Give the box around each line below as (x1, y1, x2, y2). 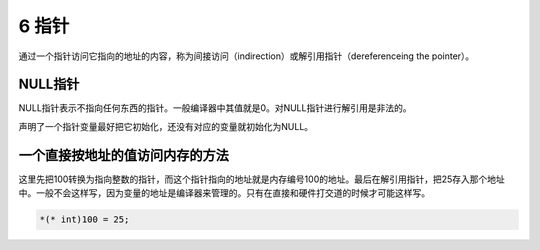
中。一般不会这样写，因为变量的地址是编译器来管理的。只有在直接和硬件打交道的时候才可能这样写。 (18, 187, 430, 199)
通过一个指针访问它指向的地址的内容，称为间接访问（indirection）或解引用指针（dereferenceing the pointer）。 (18, 50, 475, 62)
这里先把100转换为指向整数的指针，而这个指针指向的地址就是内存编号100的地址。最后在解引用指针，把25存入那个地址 (18, 173, 505, 185)
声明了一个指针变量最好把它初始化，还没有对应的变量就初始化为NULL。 (18, 120, 314, 132)
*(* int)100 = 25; (39, 214, 130, 225)
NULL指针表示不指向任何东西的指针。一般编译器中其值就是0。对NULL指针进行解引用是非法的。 (18, 102, 412, 114)
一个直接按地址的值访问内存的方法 (18, 146, 229, 164)
